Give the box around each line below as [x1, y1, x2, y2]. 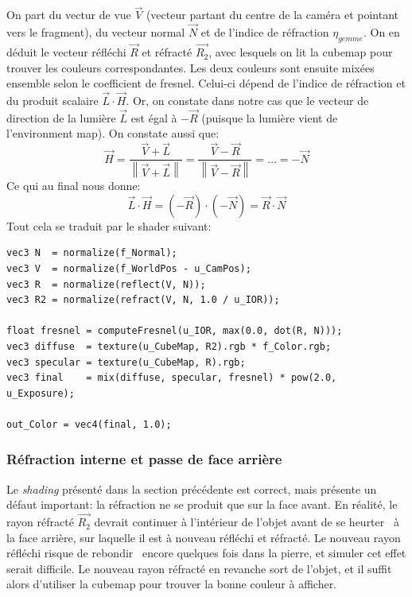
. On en [363, 24, 400, 41]
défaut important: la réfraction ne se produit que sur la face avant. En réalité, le [6, 496, 398, 513]
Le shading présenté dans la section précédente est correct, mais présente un [6, 480, 377, 497]
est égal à [130, 109, 177, 126]
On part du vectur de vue [6, 6, 131, 23]
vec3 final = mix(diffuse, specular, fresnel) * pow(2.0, [6, 372, 337, 384]
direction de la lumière [6, 109, 116, 126]
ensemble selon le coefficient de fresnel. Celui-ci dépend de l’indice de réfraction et [6, 75, 406, 91]
